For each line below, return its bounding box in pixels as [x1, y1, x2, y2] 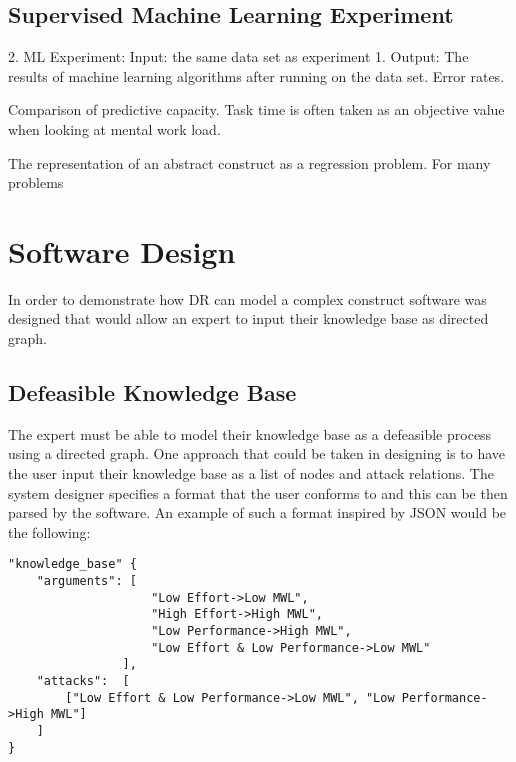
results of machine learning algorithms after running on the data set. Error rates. [8, 65, 505, 86]
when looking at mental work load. [8, 118, 221, 139]
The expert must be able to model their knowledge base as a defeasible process [8, 423, 492, 444]
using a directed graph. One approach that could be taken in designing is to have [8, 443, 505, 464]
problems [8, 172, 64, 193]
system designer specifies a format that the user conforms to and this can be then [8, 482, 508, 503]
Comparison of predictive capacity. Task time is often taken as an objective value [8, 99, 505, 120]
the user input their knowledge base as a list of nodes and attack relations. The [8, 463, 494, 484]
